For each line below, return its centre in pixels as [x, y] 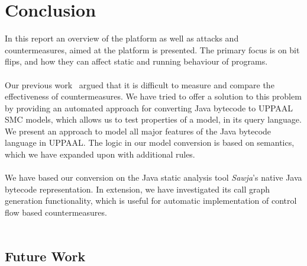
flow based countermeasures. [56, 212]
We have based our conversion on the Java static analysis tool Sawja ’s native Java [153, 177]
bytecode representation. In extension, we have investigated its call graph [138, 189]
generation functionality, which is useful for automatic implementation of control [151, 201]
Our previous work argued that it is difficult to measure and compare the [140, 84]
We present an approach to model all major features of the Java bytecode [138, 131]
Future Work [45, 256]
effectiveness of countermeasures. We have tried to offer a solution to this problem [153, 96]
